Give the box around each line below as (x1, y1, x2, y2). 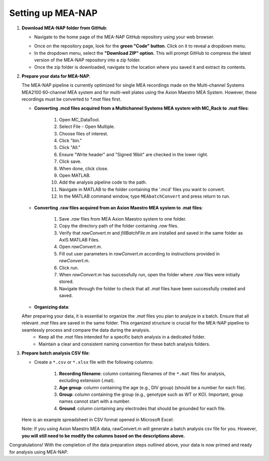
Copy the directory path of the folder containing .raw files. (59, 223, 179, 229)
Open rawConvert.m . (59, 244, 102, 250)
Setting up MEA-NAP (9, 7, 98, 18)
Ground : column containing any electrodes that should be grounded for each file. (59, 405, 226, 411)
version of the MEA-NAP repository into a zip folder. (34, 57, 141, 63)
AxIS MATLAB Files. (59, 237, 100, 243)
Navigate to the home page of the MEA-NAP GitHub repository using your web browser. (34, 34, 214, 40)
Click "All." (59, 144, 81, 150)
